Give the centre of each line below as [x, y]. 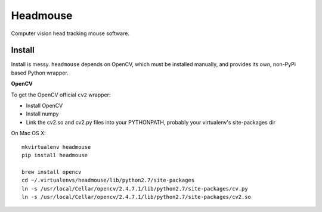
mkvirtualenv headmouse [56, 147]
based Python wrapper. [40, 73]
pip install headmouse [55, 155]
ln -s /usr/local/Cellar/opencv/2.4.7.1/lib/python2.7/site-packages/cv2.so [137, 197]
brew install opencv [52, 172]
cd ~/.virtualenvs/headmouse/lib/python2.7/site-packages [108, 180]
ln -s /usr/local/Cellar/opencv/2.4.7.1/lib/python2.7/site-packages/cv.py [135, 188]
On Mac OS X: [28, 133]
